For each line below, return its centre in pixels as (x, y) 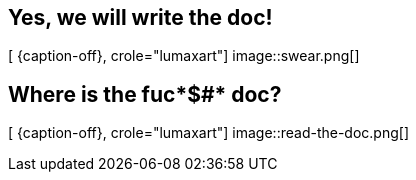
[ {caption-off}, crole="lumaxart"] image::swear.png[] (184, 56)
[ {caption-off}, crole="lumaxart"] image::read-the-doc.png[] (208, 133)
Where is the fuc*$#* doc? (145, 94)
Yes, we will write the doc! (140, 17)
